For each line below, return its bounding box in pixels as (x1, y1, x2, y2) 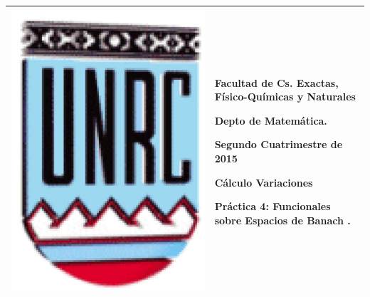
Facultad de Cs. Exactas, (214, 75, 339, 90)
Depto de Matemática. (214, 113, 327, 127)
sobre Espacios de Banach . (214, 212, 351, 227)
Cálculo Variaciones (214, 174, 313, 189)
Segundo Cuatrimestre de (214, 137, 343, 152)
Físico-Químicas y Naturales (214, 89, 356, 104)
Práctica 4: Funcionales (214, 199, 331, 214)
